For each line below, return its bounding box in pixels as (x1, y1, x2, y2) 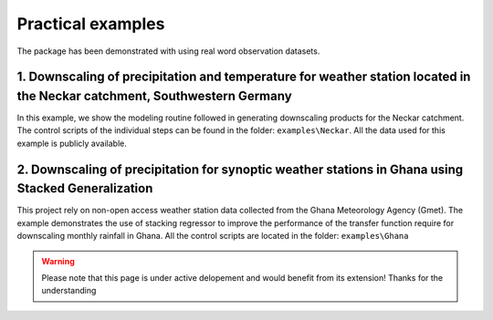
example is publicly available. (16, 138, 127, 149)
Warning (41, 255, 75, 266)
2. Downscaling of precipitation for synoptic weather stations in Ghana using (16, 161, 464, 177)
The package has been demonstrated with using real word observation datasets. (16, 46, 320, 57)
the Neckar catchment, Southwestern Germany (16, 88, 292, 104)
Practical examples (16, 14, 165, 34)
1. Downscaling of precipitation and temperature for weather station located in (16, 69, 471, 85)
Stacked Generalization (16, 181, 153, 196)
